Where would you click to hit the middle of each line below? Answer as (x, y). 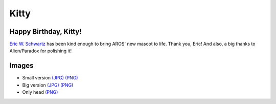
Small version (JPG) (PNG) (50, 78)
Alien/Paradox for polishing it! (41, 51)
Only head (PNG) (40, 92)
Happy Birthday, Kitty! (45, 32)
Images (21, 66)
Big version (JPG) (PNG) (48, 85)
